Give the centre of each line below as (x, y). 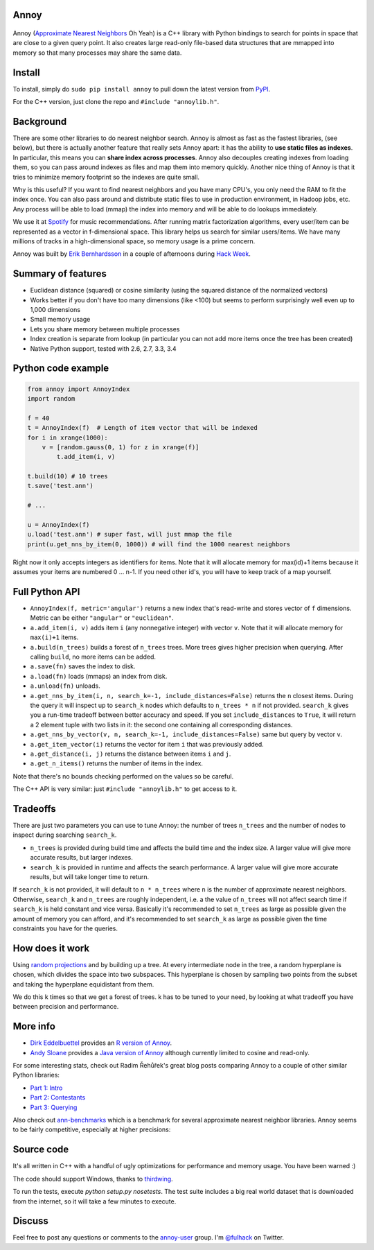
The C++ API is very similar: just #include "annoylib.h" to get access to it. (125, 789)
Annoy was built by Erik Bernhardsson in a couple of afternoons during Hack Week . (132, 254)
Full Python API (46, 592)
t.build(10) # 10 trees (68, 476)
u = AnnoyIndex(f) (59, 525)
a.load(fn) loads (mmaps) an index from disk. (99, 676)
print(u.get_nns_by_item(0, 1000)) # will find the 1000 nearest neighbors (159, 544)
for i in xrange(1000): (68, 437)
